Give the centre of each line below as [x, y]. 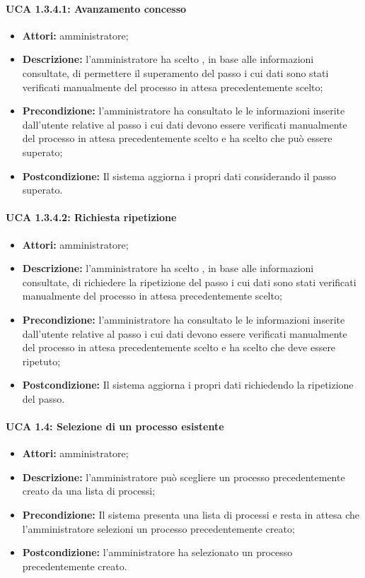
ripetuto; [41, 361]
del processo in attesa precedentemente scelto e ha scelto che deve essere [179, 347]
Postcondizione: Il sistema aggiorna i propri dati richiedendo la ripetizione [188, 385]
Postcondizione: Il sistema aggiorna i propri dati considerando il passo [179, 176]
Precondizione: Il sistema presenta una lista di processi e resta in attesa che [191, 515]
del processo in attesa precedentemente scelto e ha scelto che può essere [177, 138]
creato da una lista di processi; [89, 491]
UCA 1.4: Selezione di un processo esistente [115, 426]
